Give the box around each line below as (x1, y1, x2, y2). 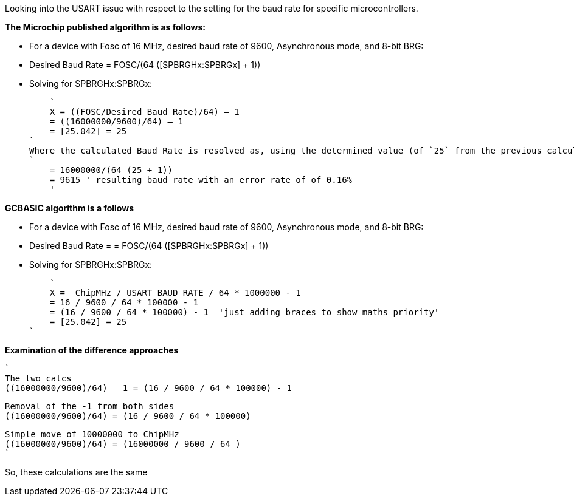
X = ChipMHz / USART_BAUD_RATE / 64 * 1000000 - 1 (49, 288, 301, 298)
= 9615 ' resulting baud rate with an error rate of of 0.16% (49, 175, 353, 185)
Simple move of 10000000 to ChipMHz (5, 429, 179, 439)
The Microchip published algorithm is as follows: (5, 22, 206, 32)
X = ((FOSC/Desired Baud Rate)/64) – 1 (49, 107, 240, 117)
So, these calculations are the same (5, 467, 148, 477)
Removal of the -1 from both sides (5, 401, 175, 411)
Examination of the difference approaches (5, 345, 179, 355)
